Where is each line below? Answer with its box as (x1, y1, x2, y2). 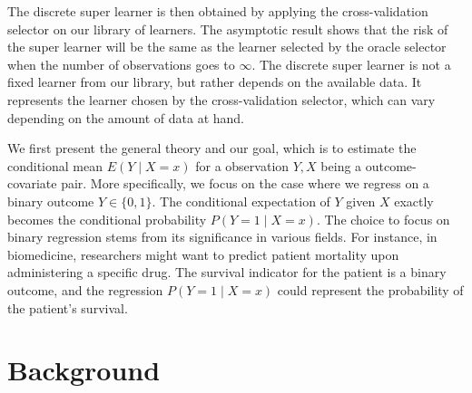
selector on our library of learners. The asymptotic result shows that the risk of (7, 19, 448, 38)
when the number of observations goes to (7, 54, 235, 73)
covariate (7, 174, 57, 193)
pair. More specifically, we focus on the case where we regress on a (61, 174, 429, 193)
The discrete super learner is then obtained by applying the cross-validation (7, 2, 428, 20)
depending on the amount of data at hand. (7, 108, 244, 127)
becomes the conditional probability (7, 209, 207, 228)
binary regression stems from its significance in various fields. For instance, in (7, 227, 438, 246)
